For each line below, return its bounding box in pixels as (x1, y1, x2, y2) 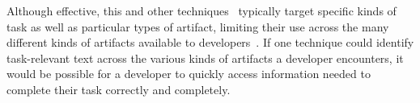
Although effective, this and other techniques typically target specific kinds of (6, 2, 397, 19)
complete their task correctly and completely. (6, 80, 231, 97)
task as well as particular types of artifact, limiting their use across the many (6, 18, 389, 35)
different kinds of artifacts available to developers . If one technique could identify (6, 34, 414, 51)
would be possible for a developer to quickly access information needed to (6, 65, 371, 82)
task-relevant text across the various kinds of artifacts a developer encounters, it (6, 49, 404, 66)
